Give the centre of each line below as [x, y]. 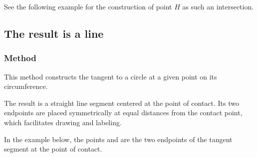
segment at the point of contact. [53, 149]
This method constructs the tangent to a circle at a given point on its [111, 76]
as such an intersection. [218, 6]
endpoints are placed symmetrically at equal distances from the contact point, [123, 113]
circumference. [26, 86]
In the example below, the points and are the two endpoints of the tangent [118, 139]
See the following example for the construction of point [88, 6]
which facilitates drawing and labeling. [63, 122]
